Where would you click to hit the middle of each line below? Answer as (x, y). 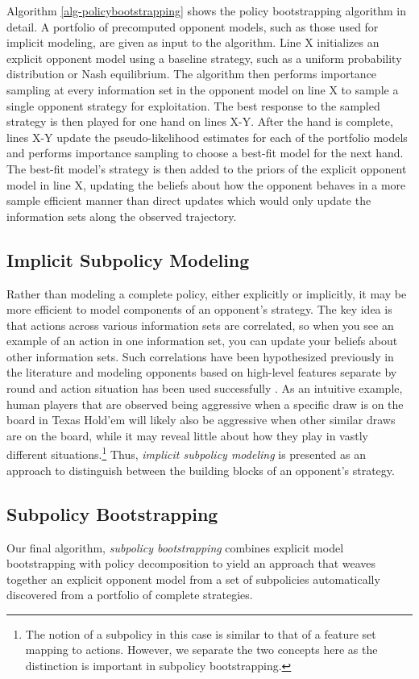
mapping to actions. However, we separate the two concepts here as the (201, 650)
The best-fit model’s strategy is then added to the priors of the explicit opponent (207, 168)
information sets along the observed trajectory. (122, 216)
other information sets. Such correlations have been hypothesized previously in (200, 356)
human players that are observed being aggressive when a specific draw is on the (205, 404)
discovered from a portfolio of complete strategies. (130, 595)
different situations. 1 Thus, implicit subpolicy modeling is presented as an (187, 453)
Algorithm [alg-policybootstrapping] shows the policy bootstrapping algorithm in (207, 10)
